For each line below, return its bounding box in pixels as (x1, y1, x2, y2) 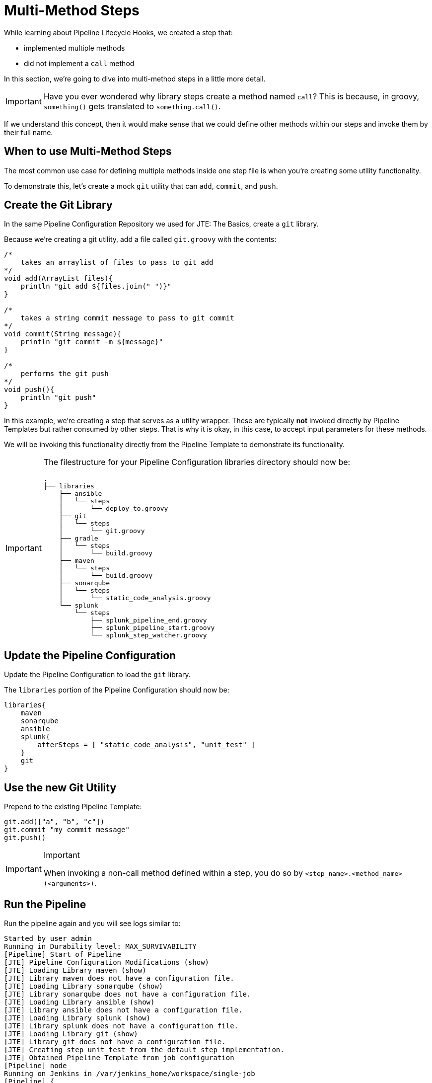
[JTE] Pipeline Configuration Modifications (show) (4, 958, 210, 966)
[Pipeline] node (4, 1061, 67, 1070)
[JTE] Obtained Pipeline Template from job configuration (4, 1053, 234, 1062)
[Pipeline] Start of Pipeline (4, 950, 122, 958)
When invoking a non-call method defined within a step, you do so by (43, 868, 303, 878)
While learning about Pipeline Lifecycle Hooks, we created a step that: (4, 28, 233, 37)
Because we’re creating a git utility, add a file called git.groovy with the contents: (4, 235, 277, 244)
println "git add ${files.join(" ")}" (20, 282, 172, 291)
